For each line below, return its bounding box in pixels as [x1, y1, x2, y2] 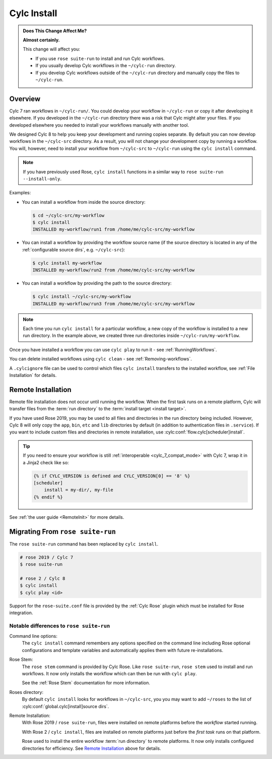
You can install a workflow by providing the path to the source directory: [22, 280, 172, 286]
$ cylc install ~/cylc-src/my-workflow [32, 294, 131, 300]
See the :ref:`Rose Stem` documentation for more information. [22, 680, 151, 686]
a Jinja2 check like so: [23, 459, 69, 465]
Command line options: [9, 633, 57, 639]
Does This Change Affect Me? [23, 28, 87, 34]
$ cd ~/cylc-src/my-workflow [32, 212, 105, 218]
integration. [9, 610, 33, 616]
